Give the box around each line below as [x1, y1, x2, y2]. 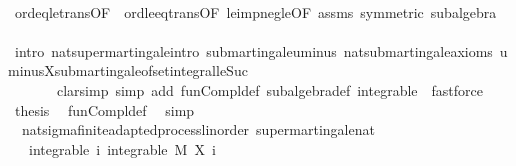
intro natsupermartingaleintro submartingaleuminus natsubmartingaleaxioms [14, 40, 493, 61]
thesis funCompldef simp [14, 99, 195, 120]
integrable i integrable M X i [28, 138, 216, 159]
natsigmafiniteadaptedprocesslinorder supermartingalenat [21, 119, 375, 140]
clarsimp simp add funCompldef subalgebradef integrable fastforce [56, 79, 483, 100]
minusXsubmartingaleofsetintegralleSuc [8, 60, 248, 81]
